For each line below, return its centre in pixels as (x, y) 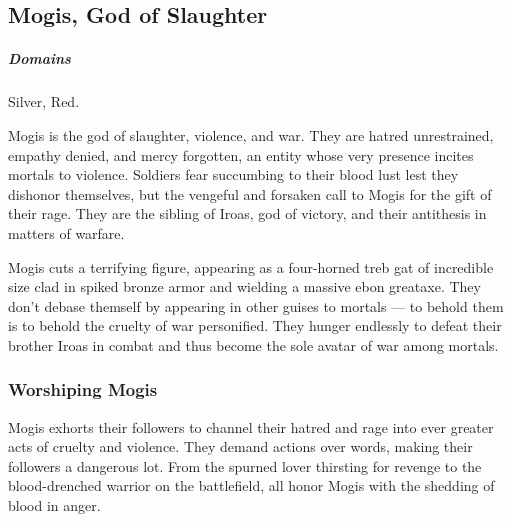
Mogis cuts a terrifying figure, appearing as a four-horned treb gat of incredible (251, 266)
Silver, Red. (44, 101)
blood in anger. (54, 505)
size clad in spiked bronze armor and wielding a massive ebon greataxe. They (244, 286)
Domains (39, 58)
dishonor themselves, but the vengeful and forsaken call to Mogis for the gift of (250, 193)
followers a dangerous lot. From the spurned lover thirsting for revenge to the (245, 465)
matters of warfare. (66, 232)
